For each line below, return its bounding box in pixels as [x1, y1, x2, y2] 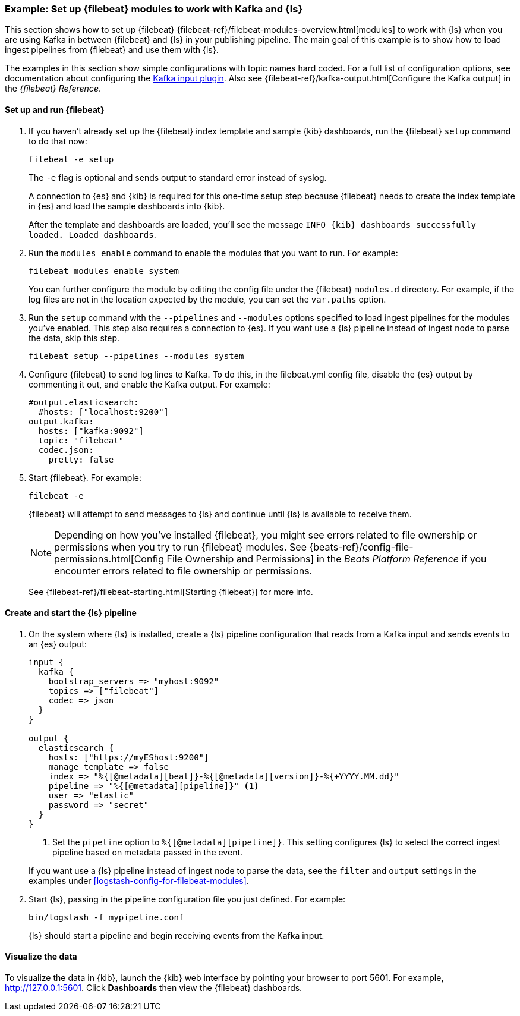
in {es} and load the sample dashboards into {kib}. [29, 200, 225, 211]
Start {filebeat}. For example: [29, 472, 141, 483]
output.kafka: [29, 416, 94, 426]
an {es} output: [29, 638, 87, 649]
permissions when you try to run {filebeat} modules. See [54, 540, 307, 553]
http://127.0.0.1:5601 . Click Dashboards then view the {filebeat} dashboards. [5, 983, 302, 993]
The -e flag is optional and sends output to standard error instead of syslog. [29, 172, 327, 183]
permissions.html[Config [54, 552, 164, 565]
